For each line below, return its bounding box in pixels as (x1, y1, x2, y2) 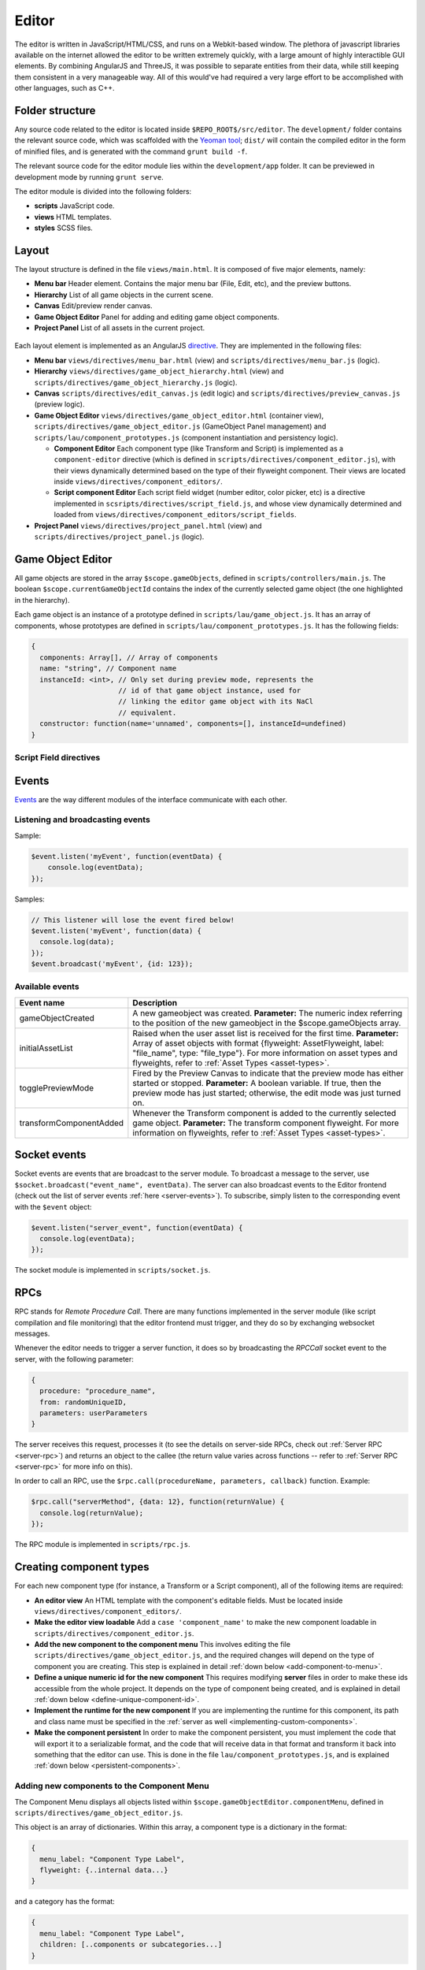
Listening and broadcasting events (14, 814, 151, 825)
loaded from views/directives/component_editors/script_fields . (54, 510, 297, 519)
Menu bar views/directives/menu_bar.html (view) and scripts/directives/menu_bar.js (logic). (34, 355, 380, 365)
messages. (14, 1329, 50, 1338)
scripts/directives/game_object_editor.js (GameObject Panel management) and (34, 422, 327, 431)
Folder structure (14, 103, 96, 117)
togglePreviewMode (19, 1082, 94, 1093)
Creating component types (14, 1560, 150, 1574)
